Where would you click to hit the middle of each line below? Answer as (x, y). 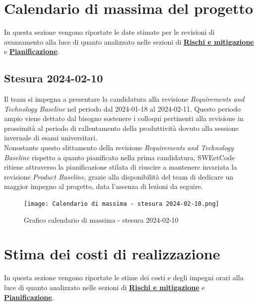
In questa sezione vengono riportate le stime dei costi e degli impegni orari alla (124, 277)
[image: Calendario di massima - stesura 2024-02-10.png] (122, 204)
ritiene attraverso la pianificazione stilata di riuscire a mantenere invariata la (121, 167)
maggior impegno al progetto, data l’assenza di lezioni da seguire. (103, 186)
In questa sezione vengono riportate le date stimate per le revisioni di (109, 32)
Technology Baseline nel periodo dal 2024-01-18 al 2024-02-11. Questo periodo (122, 108)
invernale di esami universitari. (51, 138)
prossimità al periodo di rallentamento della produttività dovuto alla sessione (121, 128)
